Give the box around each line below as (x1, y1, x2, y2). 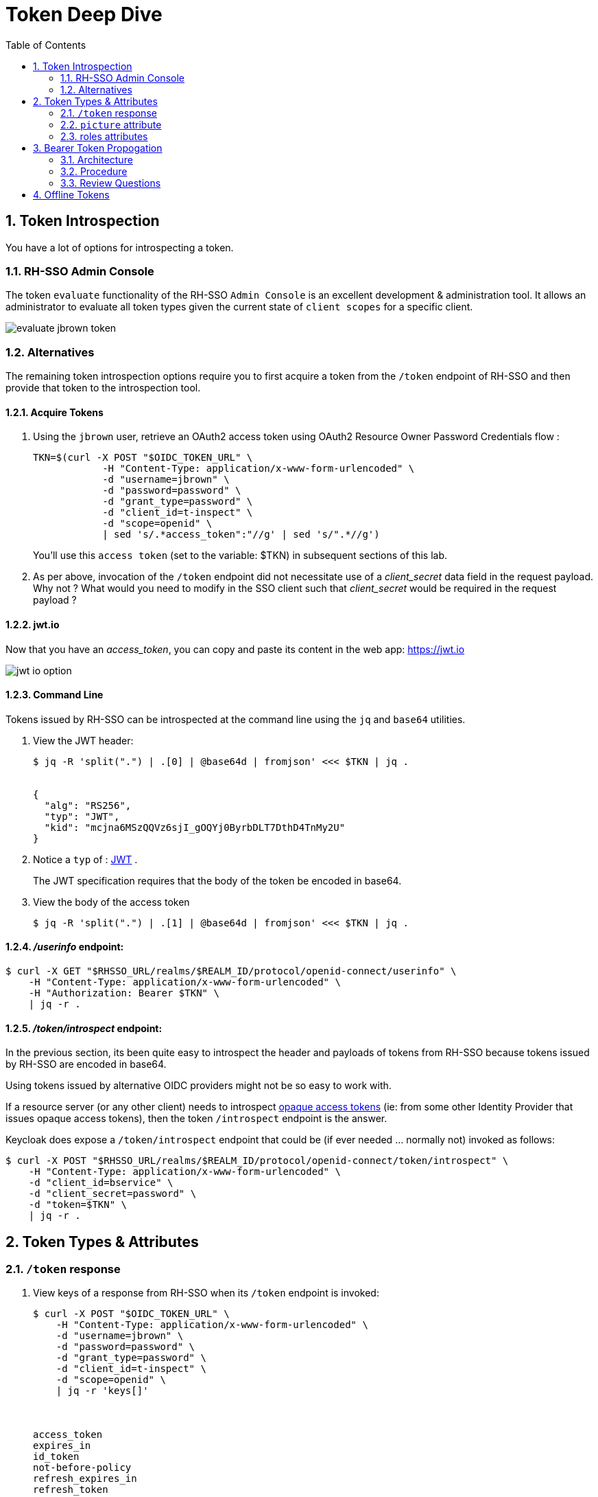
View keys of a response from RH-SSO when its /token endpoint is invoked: (33, 1287, 379, 1299)
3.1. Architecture (60, 153, 133, 165)
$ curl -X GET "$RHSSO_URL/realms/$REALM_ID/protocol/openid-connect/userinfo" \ (5, 965, 457, 976)
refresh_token (33, 1484, 108, 1496)
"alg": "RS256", (44, 799, 132, 811)
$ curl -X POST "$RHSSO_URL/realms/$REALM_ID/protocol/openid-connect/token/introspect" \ (5, 1155, 509, 1167)
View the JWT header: (33, 734, 134, 746)
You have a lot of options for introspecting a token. (5, 241, 234, 253)
